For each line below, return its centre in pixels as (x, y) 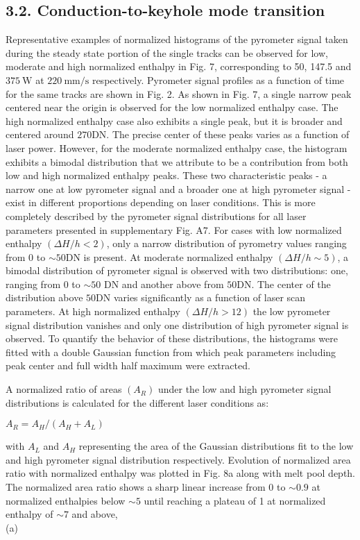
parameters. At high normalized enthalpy (93, 311)
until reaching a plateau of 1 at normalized (235, 500)
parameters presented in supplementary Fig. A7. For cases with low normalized (174, 229)
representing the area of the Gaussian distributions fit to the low (216, 446)
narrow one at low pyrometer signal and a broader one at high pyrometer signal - (178, 188)
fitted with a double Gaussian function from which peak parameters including (171, 352)
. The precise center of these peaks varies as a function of (228, 134)
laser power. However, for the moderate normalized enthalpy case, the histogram (177, 147)
